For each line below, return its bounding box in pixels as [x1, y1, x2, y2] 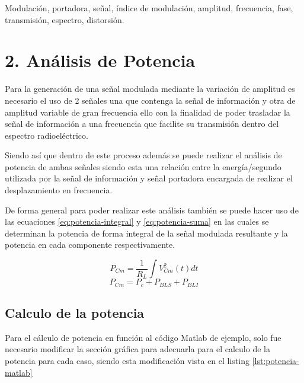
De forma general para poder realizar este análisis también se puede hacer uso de [5, 203, 299, 216]
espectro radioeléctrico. [5, 129, 88, 141]
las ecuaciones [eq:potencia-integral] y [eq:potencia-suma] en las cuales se [5, 215, 269, 228]
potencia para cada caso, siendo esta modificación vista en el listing [5, 354, 250, 366]
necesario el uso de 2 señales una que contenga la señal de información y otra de [5, 94, 296, 106]
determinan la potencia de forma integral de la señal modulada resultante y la [5, 226, 288, 239]
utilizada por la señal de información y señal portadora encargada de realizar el [5, 172, 293, 184]
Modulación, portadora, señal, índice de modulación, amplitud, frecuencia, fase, [5, 2, 293, 14]
